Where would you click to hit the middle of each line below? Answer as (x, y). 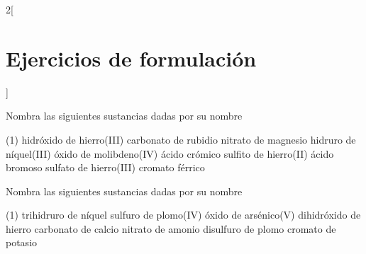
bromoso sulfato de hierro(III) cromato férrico (105, 167)
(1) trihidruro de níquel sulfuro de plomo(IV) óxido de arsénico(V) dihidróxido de (183, 215)
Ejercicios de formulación (131, 58)
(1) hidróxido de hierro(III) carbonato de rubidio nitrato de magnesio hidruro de (181, 139)
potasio (22, 242)
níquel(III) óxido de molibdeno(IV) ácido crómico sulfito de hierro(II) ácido (170, 153)
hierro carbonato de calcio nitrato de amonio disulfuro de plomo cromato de (171, 228)
